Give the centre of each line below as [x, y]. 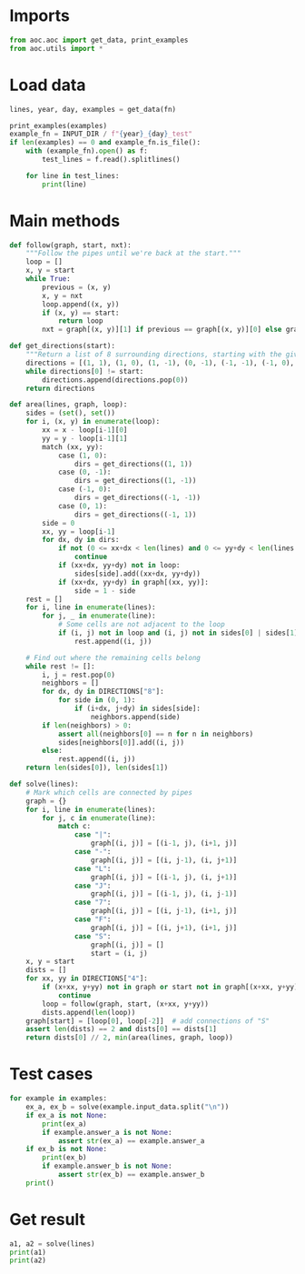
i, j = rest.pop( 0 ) [79, 675]
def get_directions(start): [63, 346]
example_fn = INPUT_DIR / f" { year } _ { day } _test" [101, 134]
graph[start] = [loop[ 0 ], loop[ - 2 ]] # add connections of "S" [148, 1021]
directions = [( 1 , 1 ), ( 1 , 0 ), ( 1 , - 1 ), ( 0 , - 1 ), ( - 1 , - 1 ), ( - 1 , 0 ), [160, 363]
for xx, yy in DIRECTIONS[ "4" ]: [87, 978]
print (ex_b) [65, 1158]
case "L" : [93, 868]
